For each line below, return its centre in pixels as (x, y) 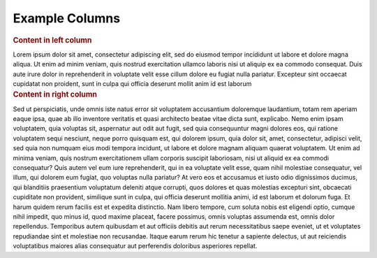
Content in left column (52, 40)
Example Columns (67, 18)
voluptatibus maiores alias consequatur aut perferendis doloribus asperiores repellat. (135, 246)
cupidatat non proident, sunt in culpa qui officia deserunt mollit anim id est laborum (132, 83)
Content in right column (55, 94)
